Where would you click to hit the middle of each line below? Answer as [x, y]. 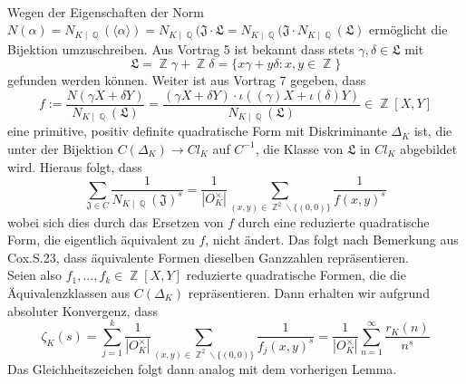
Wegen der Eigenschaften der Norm [106, 11]
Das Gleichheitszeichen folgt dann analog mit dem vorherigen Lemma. [202, 368]
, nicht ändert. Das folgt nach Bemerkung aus [332, 240]
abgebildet [429, 148]
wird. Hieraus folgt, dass [75, 166]
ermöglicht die [408, 29]
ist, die [433, 131]
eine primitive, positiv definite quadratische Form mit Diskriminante [197, 131]
